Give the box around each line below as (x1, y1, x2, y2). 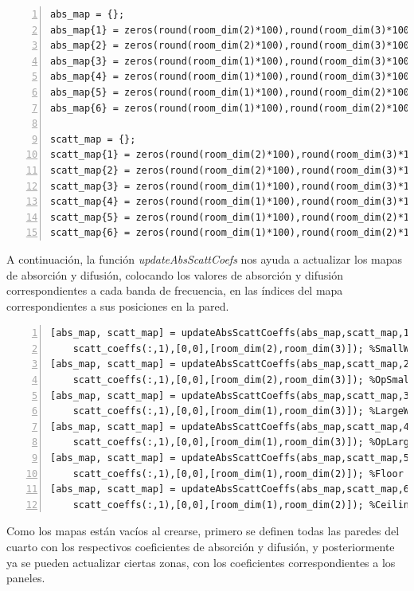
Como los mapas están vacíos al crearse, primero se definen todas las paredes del (6, 523, 400, 539)
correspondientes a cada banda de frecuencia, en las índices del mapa (6, 282, 343, 299)
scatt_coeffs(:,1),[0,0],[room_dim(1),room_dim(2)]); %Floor (72, 468, 404, 479)
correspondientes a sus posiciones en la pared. (6, 297, 229, 314)
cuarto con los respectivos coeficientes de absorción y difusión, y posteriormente (6, 538, 395, 554)
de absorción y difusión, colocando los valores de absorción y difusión (6, 266, 343, 283)
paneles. (6, 569, 45, 586)
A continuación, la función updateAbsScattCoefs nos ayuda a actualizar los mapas (6, 250, 403, 267)
